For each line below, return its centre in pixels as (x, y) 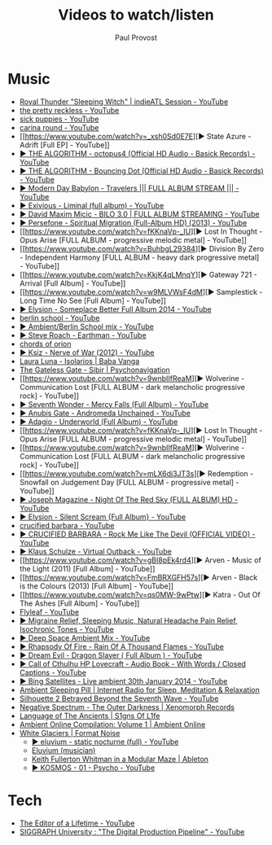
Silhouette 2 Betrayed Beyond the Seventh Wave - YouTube (119, 698)
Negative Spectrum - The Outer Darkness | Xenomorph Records (127, 707)
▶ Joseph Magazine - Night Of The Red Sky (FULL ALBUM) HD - (128, 499)
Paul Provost (136, 37)
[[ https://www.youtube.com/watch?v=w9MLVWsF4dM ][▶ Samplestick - (141, 291)
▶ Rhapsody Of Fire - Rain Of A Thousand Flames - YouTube (122, 646)
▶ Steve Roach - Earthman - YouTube (83, 335)
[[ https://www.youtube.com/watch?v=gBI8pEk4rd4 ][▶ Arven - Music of (140, 560)
